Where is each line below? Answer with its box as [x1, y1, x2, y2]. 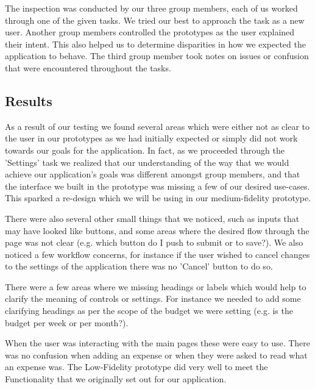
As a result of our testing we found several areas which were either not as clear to [5, 120, 310, 132]
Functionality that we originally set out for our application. [5, 373, 227, 385]
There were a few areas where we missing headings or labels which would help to [5, 280, 306, 293]
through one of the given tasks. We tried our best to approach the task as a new [5, 13, 305, 26]
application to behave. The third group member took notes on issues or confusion [5, 49, 309, 62]
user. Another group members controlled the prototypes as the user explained [5, 26, 295, 38]
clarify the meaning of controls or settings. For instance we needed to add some [5, 292, 301, 305]
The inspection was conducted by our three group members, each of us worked [5, 2, 298, 14]
